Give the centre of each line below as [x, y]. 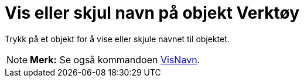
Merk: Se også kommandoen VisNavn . [115, 59]
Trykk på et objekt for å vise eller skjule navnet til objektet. [117, 39]
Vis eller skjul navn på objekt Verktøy [152, 13]
